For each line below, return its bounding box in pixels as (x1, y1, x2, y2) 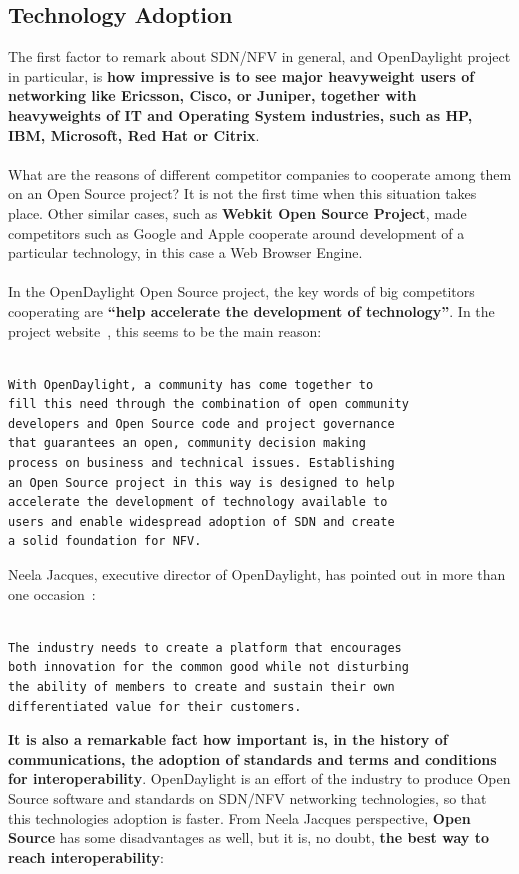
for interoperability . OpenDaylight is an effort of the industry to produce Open (8, 768, 511, 789)
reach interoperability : (8, 846, 164, 867)
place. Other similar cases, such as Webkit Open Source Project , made (8, 202, 467, 223)
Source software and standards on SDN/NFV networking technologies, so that (8, 787, 487, 808)
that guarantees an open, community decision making (8, 436, 366, 451)
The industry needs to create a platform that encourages (8, 640, 402, 655)
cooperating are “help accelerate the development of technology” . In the (8, 300, 495, 321)
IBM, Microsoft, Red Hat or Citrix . (8, 124, 260, 145)
